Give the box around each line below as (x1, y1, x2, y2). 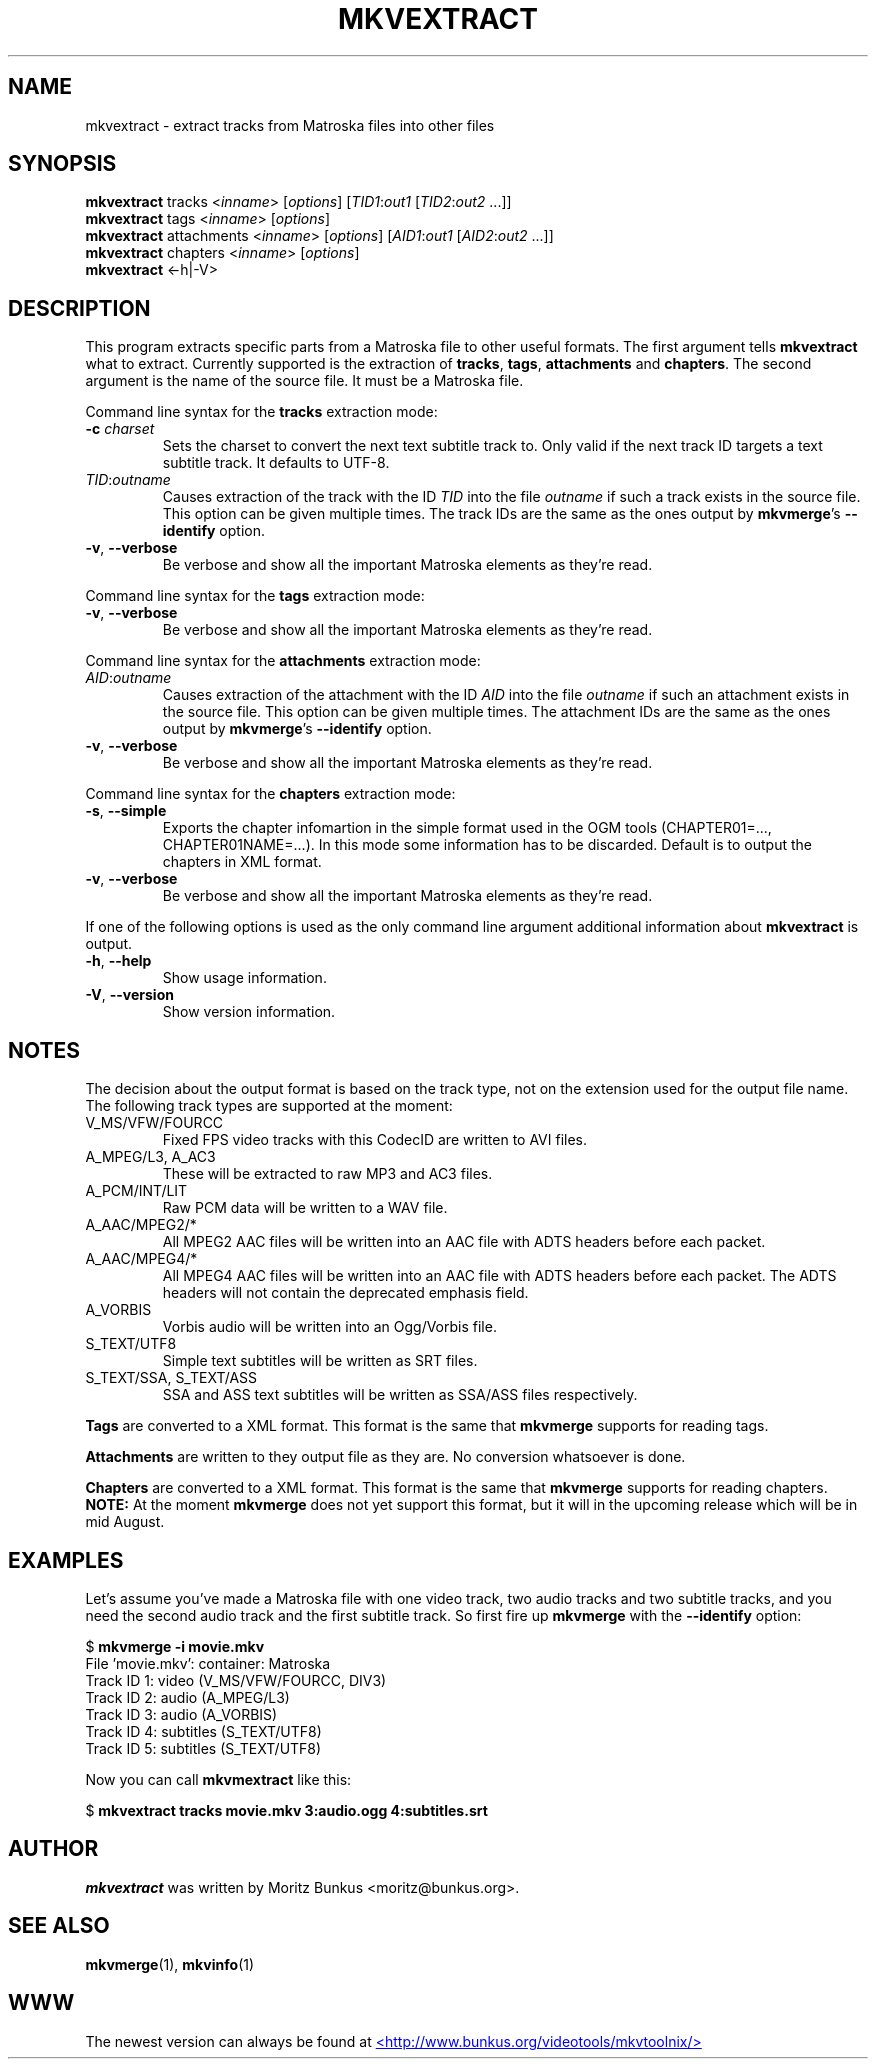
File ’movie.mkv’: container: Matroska (85, 1654, 331, 1672)
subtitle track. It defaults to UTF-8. (162, 454, 390, 472)
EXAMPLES (8, 1547, 124, 1573)
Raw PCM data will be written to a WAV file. (162, 1199, 448, 1217)
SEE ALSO (8, 1913, 110, 1939)
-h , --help (85, 952, 152, 970)
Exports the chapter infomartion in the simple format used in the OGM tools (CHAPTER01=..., (162, 819, 772, 837)
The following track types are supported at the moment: (85, 1097, 453, 1115)
